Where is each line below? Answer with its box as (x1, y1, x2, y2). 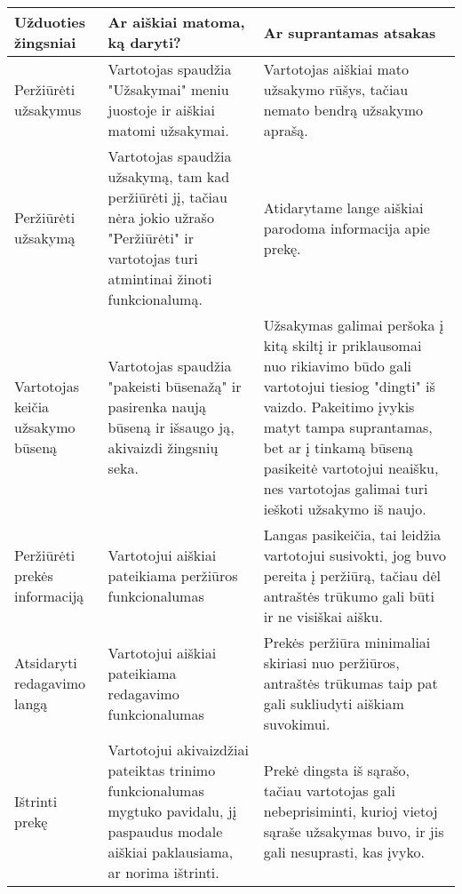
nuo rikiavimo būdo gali (263, 355, 412, 376)
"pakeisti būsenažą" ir (108, 376, 242, 396)
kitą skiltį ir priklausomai (263, 335, 422, 355)
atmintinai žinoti (108, 268, 212, 289)
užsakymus (14, 100, 82, 120)
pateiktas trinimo (108, 760, 216, 780)
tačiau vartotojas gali (263, 780, 395, 801)
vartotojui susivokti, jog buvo (263, 545, 446, 565)
